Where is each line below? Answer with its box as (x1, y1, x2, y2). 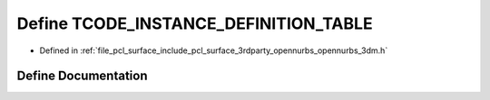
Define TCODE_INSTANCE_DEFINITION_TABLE (16, 14, 373, 33)
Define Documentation (16, 68, 148, 84)
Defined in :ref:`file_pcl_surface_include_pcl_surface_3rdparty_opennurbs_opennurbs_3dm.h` (39, 45, 388, 56)
